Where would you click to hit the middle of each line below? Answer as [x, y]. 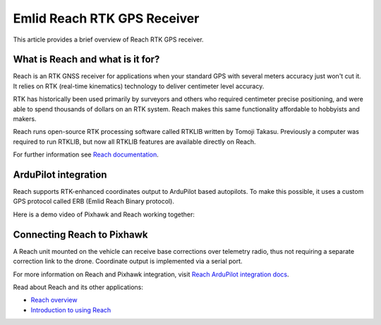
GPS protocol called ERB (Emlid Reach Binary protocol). [93, 202]
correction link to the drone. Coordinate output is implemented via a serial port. [128, 262]
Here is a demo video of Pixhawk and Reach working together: [104, 214]
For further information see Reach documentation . [86, 154]
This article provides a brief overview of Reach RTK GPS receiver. [108, 39]
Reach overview [54, 300]
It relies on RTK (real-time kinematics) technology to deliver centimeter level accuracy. [139, 86]
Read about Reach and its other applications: [78, 287]
